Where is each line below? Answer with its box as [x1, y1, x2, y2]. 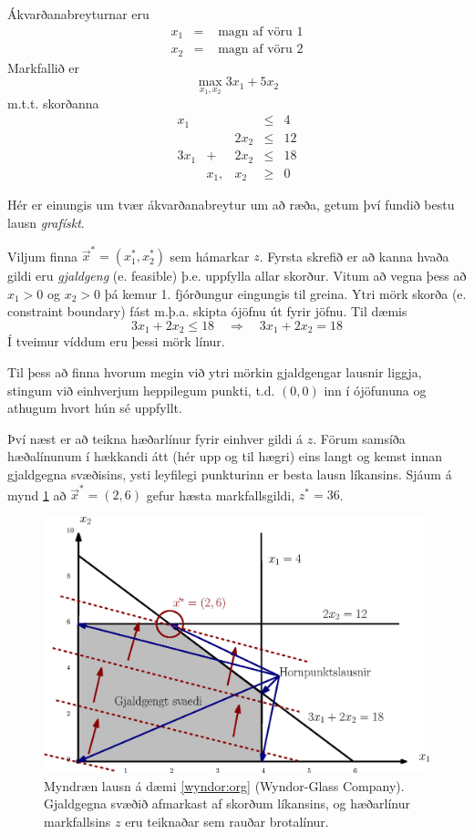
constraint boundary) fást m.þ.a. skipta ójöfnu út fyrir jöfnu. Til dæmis [7, 302, 407, 321]
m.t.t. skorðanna [7, 93, 99, 112]
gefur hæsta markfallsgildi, [146, 485, 295, 504]
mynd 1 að [7, 485, 67, 504]
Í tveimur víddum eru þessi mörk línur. [7, 332, 225, 351]
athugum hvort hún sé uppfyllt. [7, 398, 182, 417]
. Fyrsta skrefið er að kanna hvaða [259, 246, 449, 265]
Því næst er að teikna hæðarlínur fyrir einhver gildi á [7, 428, 304, 448]
